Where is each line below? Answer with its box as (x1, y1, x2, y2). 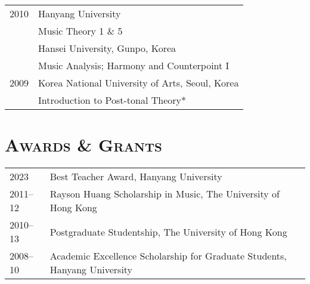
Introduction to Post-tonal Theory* (38, 93, 187, 107)
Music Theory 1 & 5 (38, 24, 123, 38)
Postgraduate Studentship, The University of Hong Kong (49, 224, 287, 239)
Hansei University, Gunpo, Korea (38, 41, 176, 55)
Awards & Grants (5, 132, 162, 157)
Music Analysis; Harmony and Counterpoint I (38, 58, 230, 72)
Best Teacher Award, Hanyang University (49, 169, 222, 184)
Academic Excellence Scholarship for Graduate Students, (49, 249, 287, 263)
